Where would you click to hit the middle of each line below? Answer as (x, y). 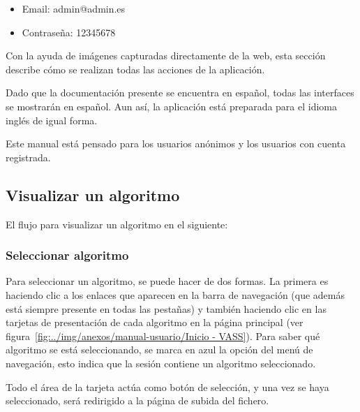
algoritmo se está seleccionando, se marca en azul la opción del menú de (159, 350)
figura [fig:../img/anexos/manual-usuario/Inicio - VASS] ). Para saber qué (163, 336)
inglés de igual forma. (52, 120)
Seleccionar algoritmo (67, 255)
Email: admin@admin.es (74, 8)
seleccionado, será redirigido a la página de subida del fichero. (137, 400)
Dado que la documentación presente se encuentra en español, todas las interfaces (180, 93)
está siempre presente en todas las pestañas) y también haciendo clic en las (166, 308)
